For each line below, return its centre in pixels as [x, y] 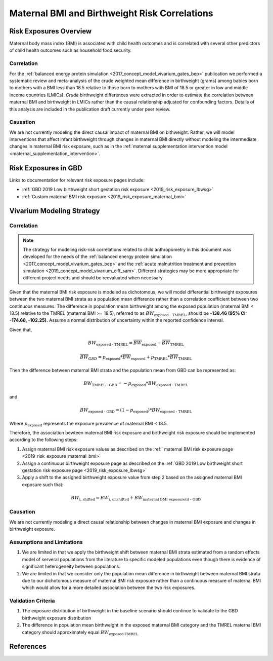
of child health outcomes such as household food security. [71, 50]
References [28, 647]
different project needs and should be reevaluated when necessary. [94, 278]
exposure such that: [43, 485]
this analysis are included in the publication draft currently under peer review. [90, 109]
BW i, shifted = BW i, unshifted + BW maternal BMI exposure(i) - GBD [136, 498]
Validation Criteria [32, 601]
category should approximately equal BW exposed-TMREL [80, 633]
